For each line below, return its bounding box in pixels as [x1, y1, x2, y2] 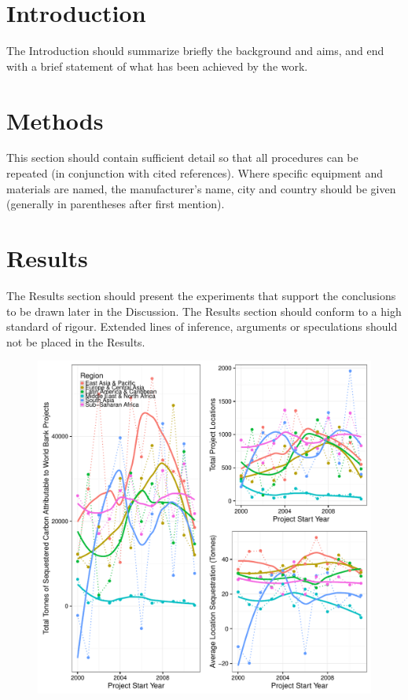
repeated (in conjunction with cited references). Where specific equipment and [6, 165, 384, 181]
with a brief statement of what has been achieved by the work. [6, 57, 308, 74]
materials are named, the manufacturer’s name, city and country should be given [6, 180, 396, 196]
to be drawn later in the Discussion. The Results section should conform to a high [6, 302, 402, 319]
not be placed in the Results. [6, 333, 145, 350]
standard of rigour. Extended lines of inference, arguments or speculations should [6, 318, 398, 335]
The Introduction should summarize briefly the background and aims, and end [6, 42, 384, 59]
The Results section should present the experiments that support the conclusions [6, 287, 396, 303]
